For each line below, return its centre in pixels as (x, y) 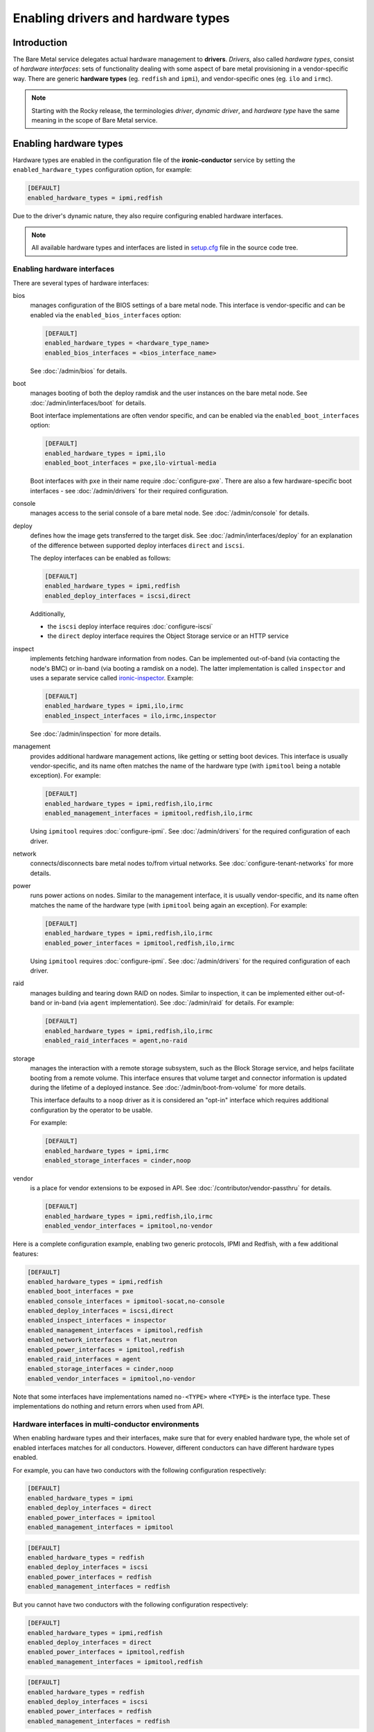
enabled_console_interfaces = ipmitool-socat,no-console (126, 1301)
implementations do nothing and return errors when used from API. (108, 1406)
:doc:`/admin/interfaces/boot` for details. (88, 403)
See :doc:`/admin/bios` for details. (79, 371)
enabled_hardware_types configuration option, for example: (102, 170)
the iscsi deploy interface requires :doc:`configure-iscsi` (130, 626)
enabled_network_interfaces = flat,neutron (103, 1340)
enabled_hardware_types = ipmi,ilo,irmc (114, 706)
